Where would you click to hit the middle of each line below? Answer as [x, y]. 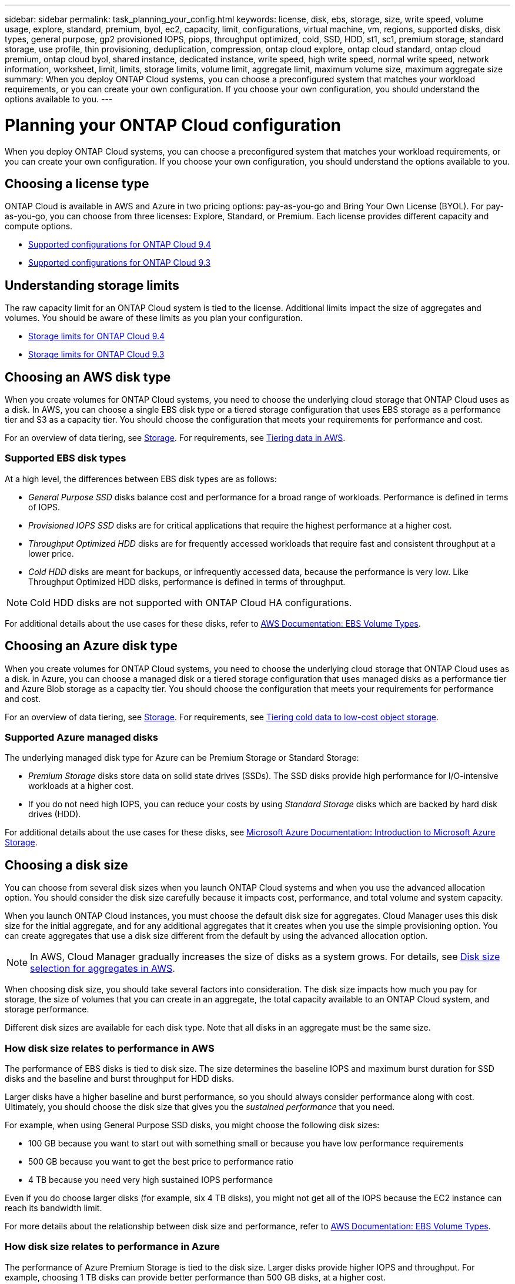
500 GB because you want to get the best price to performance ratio [161, 1161]
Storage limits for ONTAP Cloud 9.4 [97, 336]
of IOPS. [44, 507]
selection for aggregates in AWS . [103, 969]
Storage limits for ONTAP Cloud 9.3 [96, 355]
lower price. [51, 553]
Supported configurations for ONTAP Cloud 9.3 [120, 263]
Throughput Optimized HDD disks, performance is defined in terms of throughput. [187, 581]
